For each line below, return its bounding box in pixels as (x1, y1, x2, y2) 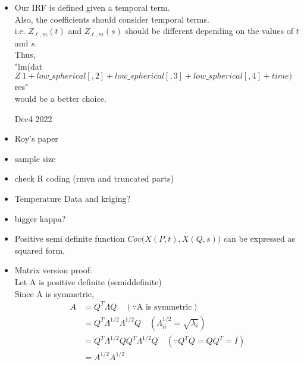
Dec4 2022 (14, 112, 52, 124)
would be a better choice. (14, 92, 106, 105)
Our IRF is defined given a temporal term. (14, 1, 170, 13)
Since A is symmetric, (14, 287, 94, 300)
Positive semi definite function (14, 232, 125, 245)
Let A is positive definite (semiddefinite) (14, 275, 162, 288)
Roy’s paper (14, 132, 58, 145)
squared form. (14, 244, 65, 256)
